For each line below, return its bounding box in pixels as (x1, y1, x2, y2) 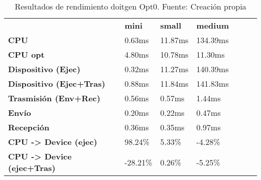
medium (196, 20, 229, 31)
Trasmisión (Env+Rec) (8, 92, 100, 104)
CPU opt (8, 49, 45, 60)
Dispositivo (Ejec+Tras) (8, 78, 105, 89)
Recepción (8, 121, 50, 133)
